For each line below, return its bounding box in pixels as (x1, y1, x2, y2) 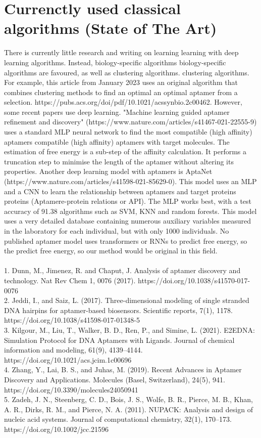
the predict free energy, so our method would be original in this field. (4, 245, 218, 256)
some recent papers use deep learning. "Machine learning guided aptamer (4, 106, 230, 117)
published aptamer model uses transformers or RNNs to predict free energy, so (4, 235, 247, 246)
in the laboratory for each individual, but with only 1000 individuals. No (4, 226, 229, 236)
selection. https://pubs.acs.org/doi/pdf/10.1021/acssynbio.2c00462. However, (4, 97, 242, 107)
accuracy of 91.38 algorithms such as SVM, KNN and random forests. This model (4, 205, 257, 216)
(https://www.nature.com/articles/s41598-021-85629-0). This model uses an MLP (4, 176, 257, 187)
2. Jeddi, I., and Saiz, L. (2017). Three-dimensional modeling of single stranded (4, 295, 249, 305)
